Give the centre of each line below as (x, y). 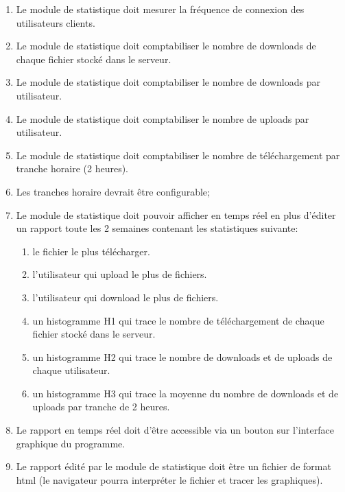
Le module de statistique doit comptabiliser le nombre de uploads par (163, 118)
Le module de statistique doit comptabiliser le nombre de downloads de (166, 46)
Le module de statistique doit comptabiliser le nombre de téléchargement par (178, 155)
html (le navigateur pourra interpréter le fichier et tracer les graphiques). (169, 479)
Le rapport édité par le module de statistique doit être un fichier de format (174, 466)
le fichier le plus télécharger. (91, 251)
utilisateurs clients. (56, 22)
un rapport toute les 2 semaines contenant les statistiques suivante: (157, 228)
